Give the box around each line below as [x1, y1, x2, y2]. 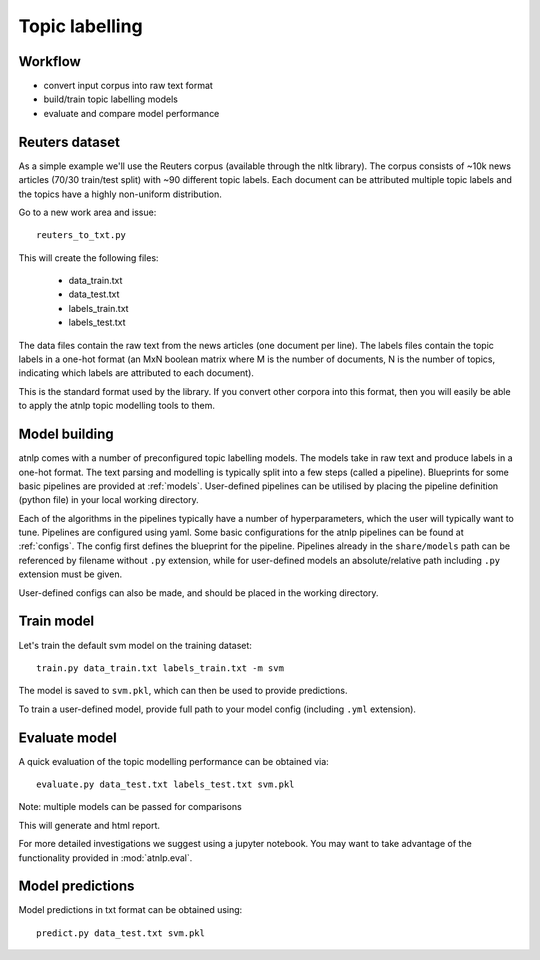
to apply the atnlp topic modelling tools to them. [18, 400, 215, 412]
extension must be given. [18, 568, 123, 580]
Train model [18, 613, 95, 630]
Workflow [18, 53, 82, 70]
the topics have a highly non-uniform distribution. [18, 188, 222, 200]
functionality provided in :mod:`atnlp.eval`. [18, 851, 193, 864]
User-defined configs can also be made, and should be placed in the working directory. [18, 586, 379, 599]
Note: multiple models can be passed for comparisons [18, 801, 242, 813]
